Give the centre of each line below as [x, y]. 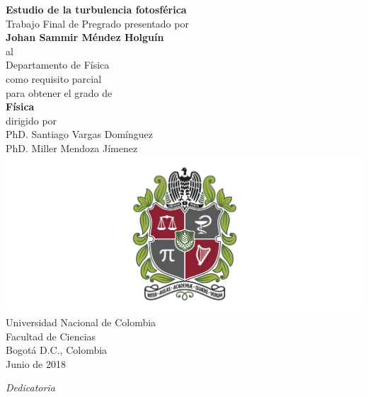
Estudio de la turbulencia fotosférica [96, 9]
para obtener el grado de [59, 92]
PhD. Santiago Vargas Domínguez [79, 134]
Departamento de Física [58, 65]
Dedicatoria [30, 387]
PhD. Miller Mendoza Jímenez [72, 148]
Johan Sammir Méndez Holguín [85, 37]
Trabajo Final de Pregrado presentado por [97, 23]
